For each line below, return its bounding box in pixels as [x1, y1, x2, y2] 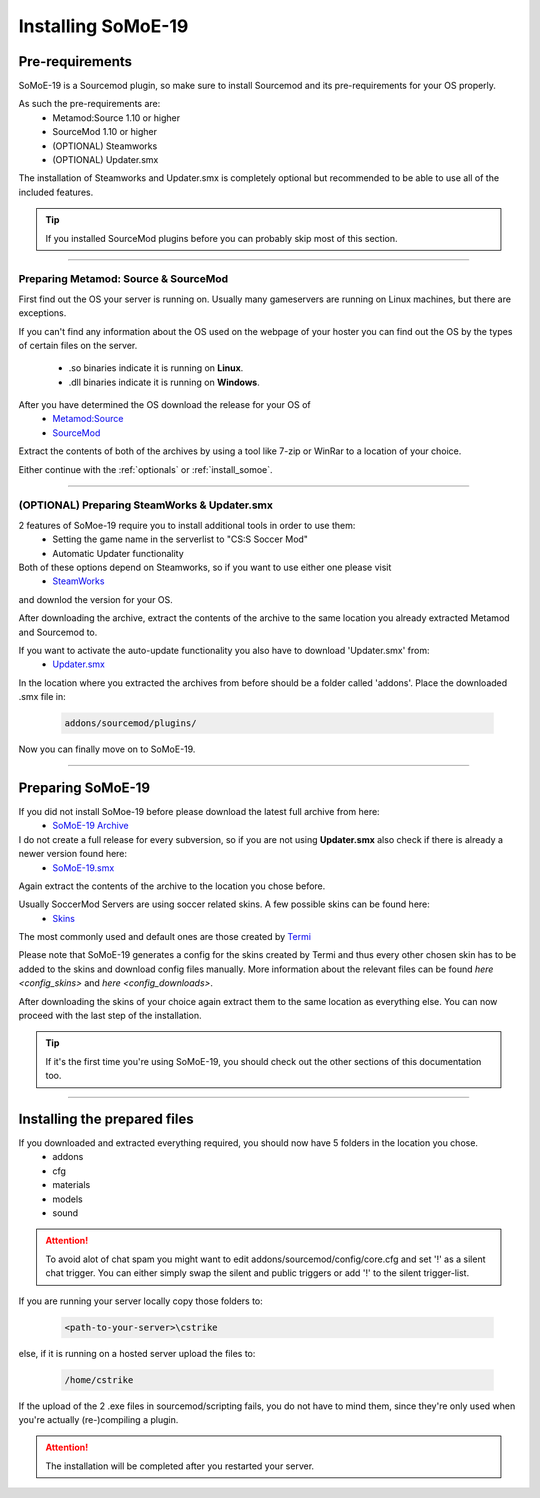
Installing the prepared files [18, 1111, 194, 1127]
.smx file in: [18, 691, 67, 703]
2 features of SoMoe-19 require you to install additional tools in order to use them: [18, 519, 356, 531]
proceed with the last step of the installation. [18, 1010, 202, 1022]
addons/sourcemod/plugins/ [64, 718, 197, 729]
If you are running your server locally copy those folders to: [18, 1295, 264, 1307]
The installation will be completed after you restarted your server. [45, 1460, 315, 1472]
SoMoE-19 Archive [52, 820, 129, 832]
